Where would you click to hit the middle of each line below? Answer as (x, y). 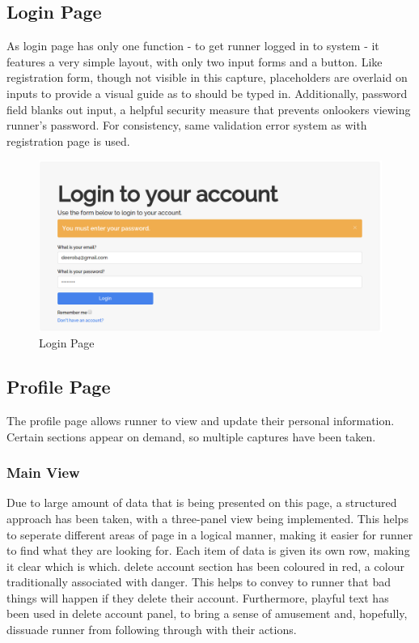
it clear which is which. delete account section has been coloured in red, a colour (205, 566)
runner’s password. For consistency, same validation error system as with (187, 125)
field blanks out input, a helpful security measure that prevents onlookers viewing (209, 109)
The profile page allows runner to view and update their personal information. (201, 420)
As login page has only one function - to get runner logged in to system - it (193, 46)
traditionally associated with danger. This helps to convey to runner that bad (199, 582)
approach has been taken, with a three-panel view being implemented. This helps (207, 518)
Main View (43, 473)
